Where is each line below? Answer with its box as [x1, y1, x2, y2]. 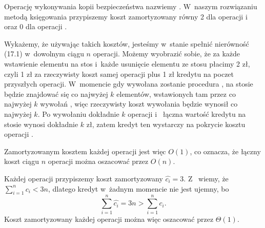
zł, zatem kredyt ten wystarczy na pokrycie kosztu [86, 118, 246, 129]
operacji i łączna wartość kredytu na [128, 108, 246, 119]
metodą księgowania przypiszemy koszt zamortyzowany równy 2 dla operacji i [4, 11, 248, 22]
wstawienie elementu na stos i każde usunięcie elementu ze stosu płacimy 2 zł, [4, 58, 250, 69]
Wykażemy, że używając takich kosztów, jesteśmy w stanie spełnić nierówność [4, 38, 249, 49]
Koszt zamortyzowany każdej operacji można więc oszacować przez [4, 214, 214, 224]
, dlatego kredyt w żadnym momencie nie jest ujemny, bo [48, 183, 229, 194]
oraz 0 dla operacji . [4, 21, 67, 32]
